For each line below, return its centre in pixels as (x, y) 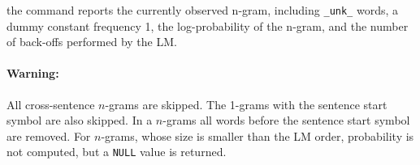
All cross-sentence (51, 104)
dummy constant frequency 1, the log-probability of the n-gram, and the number (208, 25)
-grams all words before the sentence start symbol (286, 120)
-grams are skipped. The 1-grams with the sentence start (246, 104)
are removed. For (49, 135)
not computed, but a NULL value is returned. (117, 152)
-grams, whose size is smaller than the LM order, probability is (258, 135)
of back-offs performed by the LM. (92, 42)
